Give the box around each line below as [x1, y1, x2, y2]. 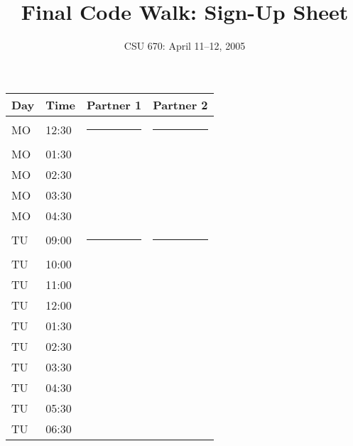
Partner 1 [86, 96, 142, 113]
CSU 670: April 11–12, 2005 [124, 38, 246, 53]
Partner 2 [153, 96, 208, 113]
